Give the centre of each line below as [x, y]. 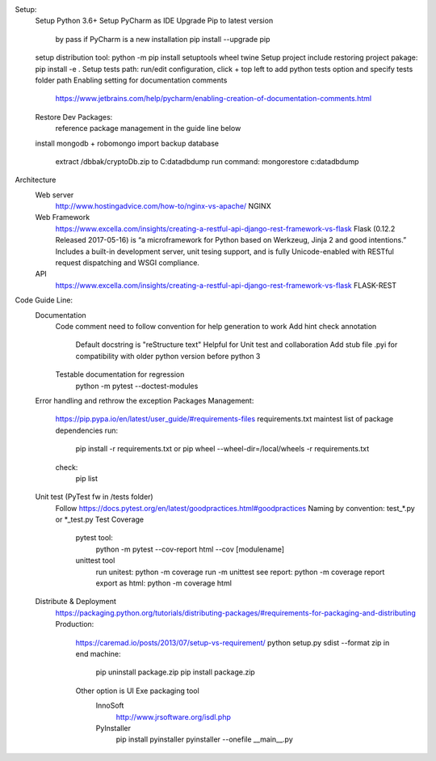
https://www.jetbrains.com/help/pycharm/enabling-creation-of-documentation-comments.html [213, 99]
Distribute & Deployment [76, 602]
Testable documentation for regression [120, 374]
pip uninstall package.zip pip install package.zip [176, 672]
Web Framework [63, 218]
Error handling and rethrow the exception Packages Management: [145, 400]
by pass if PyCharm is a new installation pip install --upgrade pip [163, 39]
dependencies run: [87, 430]
